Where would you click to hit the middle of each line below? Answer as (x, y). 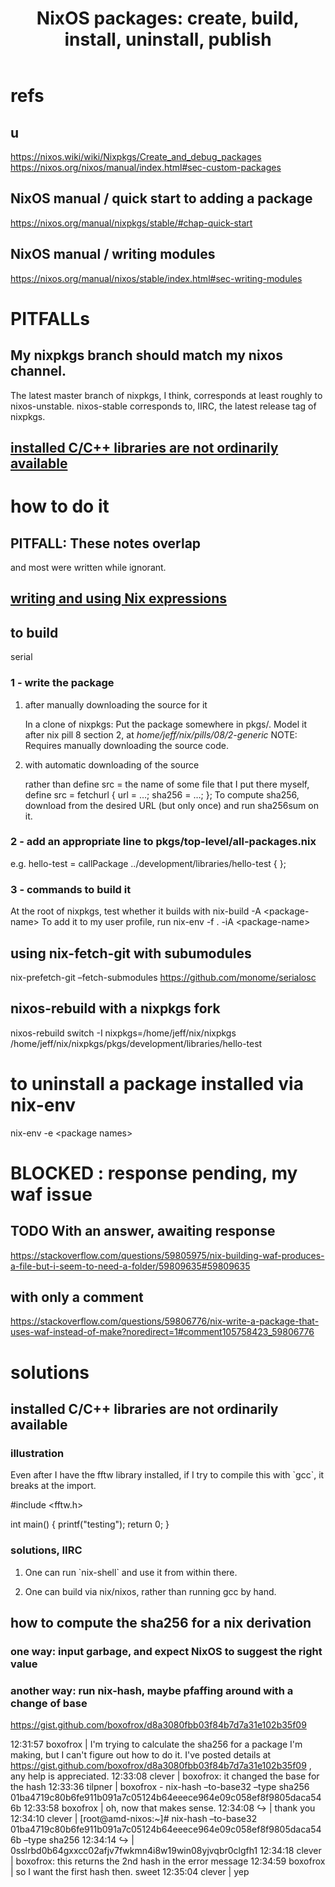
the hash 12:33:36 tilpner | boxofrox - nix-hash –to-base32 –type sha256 (160, 1787)
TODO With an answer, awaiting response (143, 1231)
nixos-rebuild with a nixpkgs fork (115, 1008)
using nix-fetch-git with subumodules (131, 953)
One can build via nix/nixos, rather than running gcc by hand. (150, 1591)
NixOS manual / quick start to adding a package (161, 198)
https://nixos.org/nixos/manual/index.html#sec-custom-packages (146, 167)
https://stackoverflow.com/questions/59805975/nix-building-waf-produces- (167, 1255)
